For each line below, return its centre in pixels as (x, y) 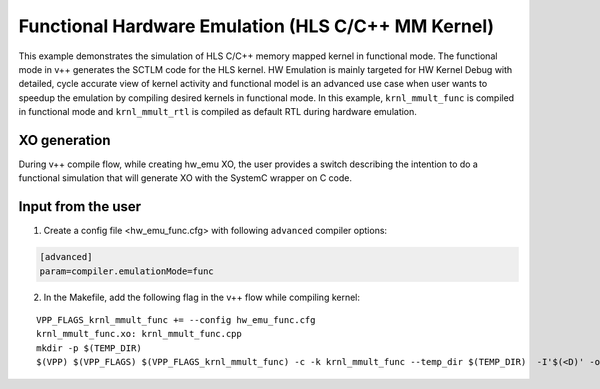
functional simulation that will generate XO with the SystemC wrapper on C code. (185, 178)
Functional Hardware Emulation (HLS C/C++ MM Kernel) (256, 26)
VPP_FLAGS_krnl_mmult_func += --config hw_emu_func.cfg (176, 320)
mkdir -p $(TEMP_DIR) (89, 348)
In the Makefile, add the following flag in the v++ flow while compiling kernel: (201, 297)
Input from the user (80, 206)
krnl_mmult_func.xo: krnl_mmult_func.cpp (139, 334)
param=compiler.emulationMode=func (126, 271)
